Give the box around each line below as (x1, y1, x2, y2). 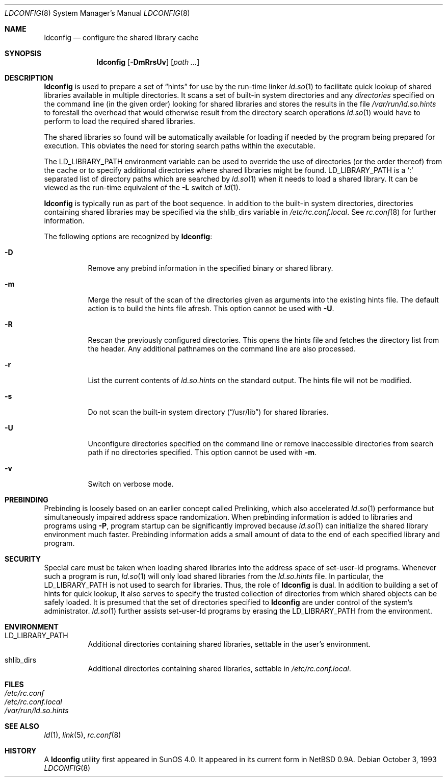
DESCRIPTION (5, 73, 54, 82)
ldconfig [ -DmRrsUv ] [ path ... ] (96, 58, 200, 66)
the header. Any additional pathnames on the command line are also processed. (88, 344, 356, 353)
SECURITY (5, 555, 41, 563)
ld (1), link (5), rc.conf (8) (44, 730, 121, 739)
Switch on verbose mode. (88, 480, 174, 488)
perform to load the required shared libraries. (44, 117, 195, 125)
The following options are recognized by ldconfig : (44, 232, 213, 241)
